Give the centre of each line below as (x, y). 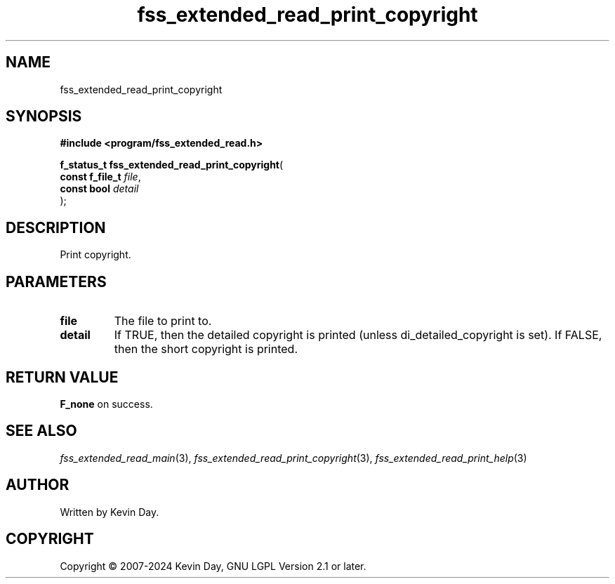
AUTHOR (38, 485)
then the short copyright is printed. (206, 349)
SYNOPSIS (44, 117)
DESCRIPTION (56, 227)
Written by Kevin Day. (110, 512)
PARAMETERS (56, 281)
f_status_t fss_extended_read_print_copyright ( (172, 165)
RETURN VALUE (62, 377)
